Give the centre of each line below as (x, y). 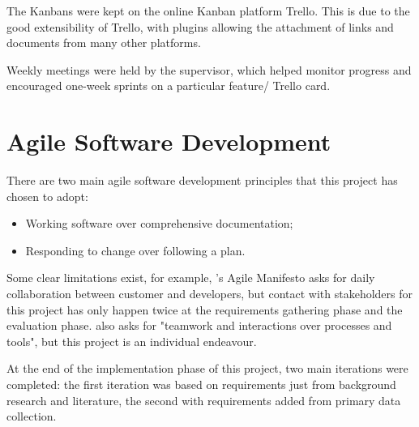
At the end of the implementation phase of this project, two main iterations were (207, 368)
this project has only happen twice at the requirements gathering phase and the (205, 309)
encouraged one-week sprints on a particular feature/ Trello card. (169, 85)
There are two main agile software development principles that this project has (202, 180)
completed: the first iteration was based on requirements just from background (201, 384)
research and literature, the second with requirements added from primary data (204, 400)
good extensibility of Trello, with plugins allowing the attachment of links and (200, 26)
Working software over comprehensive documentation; (159, 223)
